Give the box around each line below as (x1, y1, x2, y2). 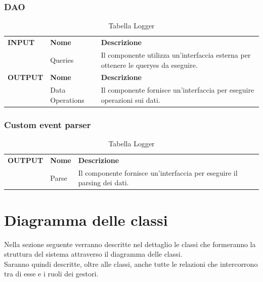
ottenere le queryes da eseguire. (101, 59, 198, 70)
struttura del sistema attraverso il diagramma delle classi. (4, 249, 183, 259)
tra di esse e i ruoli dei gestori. (4, 268, 99, 279)
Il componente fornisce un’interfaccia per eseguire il (78, 167, 238, 178)
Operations (50, 94, 84, 105)
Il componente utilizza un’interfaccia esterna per (101, 49, 251, 60)
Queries (50, 54, 74, 65)
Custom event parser (4, 118, 91, 131)
